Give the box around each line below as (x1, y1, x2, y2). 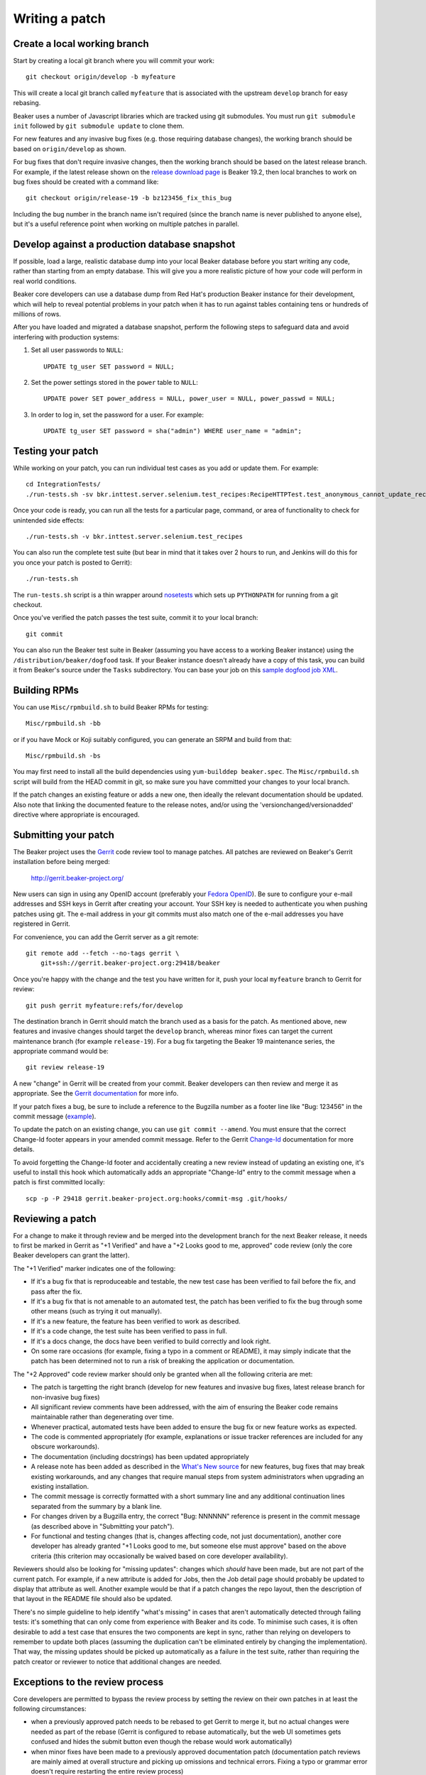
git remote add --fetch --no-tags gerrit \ (26, 949, 180, 957)
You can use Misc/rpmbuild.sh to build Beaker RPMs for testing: (13, 703, 209, 711)
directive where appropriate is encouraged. (13, 810, 140, 819)
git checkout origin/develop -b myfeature (26, 73, 176, 81)
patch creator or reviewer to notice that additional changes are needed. (13, 1657, 222, 1666)
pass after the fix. (31, 1287, 82, 1296)
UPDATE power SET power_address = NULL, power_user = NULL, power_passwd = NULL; (43, 395, 336, 403)
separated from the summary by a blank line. (31, 1502, 163, 1510)
